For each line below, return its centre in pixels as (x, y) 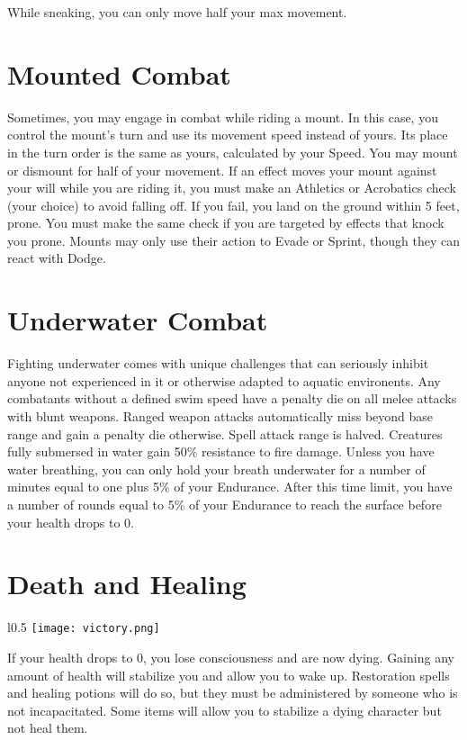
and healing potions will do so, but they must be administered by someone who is (233, 693)
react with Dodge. (57, 258)
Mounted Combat (119, 73)
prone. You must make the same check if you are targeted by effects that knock (226, 223)
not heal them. (48, 728)
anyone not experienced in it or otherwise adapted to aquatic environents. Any (224, 380)
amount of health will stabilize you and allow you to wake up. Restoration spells (229, 675)
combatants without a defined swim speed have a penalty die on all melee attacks (232, 398)
